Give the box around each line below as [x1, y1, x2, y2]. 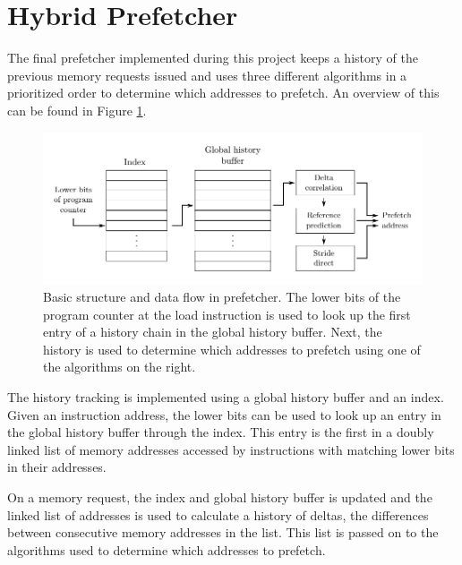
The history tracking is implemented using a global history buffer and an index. [7, 387, 444, 406]
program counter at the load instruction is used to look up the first [43, 304, 411, 323]
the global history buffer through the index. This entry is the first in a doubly [7, 423, 434, 441]
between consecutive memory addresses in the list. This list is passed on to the [7, 523, 439, 542]
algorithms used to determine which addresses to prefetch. [7, 540, 326, 559]
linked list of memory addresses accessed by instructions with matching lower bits [7, 440, 455, 458]
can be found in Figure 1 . [7, 100, 147, 119]
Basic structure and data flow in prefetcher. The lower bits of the [43, 287, 401, 305]
